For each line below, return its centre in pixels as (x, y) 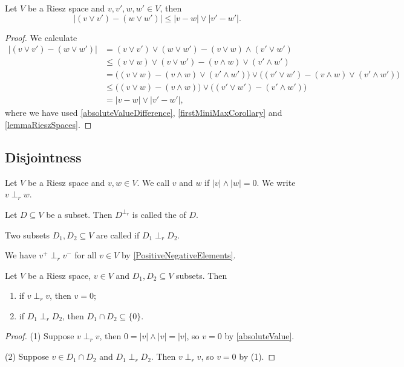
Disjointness (43, 157)
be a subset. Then (79, 214)
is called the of (159, 214)
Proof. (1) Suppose (40, 336)
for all (86, 255)
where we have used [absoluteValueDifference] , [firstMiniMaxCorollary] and (144, 113)
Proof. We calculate (41, 37)
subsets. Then (201, 275)
